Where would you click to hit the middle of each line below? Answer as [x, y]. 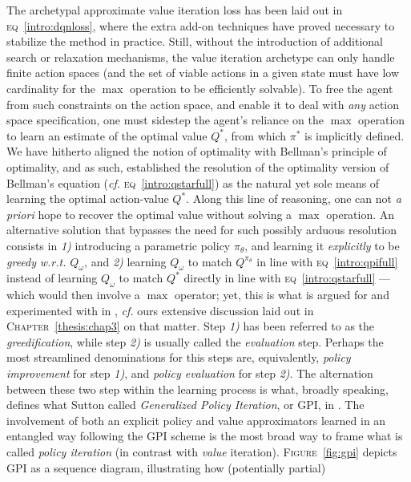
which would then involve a [73, 295]
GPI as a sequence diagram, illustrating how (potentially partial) [166, 467]
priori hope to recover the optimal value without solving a [149, 214]
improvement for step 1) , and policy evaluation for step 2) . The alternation [190, 373]
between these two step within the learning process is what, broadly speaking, [197, 389]
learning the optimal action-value [88, 198]
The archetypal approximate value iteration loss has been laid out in [175, 10]
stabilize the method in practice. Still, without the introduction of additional [195, 41]
